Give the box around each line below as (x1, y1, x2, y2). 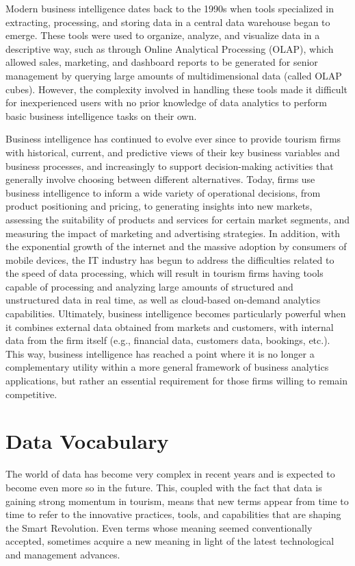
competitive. (5, 386, 57, 401)
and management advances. (5, 547, 120, 561)
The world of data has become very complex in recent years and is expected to (5, 467, 335, 481)
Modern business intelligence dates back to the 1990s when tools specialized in (5, 1, 334, 15)
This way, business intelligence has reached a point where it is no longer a (5, 346, 315, 360)
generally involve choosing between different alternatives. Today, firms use (5, 172, 315, 186)
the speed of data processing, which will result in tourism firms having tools (5, 266, 324, 280)
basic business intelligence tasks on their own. (5, 108, 197, 123)
